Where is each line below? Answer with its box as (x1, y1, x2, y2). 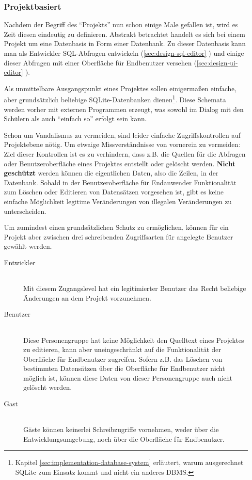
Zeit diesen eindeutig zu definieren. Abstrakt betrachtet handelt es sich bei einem (4, 29, 245, 39)
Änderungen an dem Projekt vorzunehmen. (23, 292, 152, 303)
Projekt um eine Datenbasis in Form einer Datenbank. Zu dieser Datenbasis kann (4, 38, 246, 48)
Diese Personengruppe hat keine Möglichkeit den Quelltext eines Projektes (23, 335, 244, 345)
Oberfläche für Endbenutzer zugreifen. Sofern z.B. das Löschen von (23, 353, 222, 364)
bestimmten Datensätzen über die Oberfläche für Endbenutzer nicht (23, 363, 225, 373)
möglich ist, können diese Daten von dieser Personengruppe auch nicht (23, 372, 233, 383)
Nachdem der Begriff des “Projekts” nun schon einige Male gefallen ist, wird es (4, 19, 238, 30)
